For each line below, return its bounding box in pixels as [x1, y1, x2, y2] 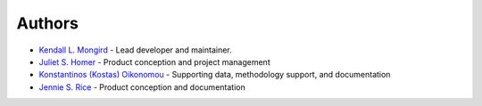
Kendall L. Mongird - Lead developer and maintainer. [38, 45, 232, 55]
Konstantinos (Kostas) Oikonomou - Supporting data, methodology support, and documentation [38, 69, 391, 80]
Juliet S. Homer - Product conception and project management [38, 56, 271, 67]
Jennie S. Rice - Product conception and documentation [38, 81, 245, 93]
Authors [16, 13, 79, 33]
